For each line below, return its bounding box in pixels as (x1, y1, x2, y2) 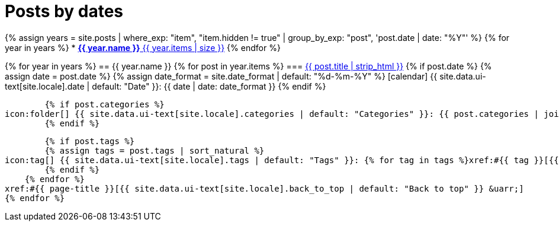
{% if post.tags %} (44, 136, 135, 146)
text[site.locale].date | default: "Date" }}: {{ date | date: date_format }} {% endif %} (5, 81, 326, 91)
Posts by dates (5, 1, 124, 21)
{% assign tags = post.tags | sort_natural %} (44, 145, 265, 155)
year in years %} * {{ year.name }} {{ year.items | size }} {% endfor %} (5, 42, 281, 53)
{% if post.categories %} (44, 99, 165, 109)
